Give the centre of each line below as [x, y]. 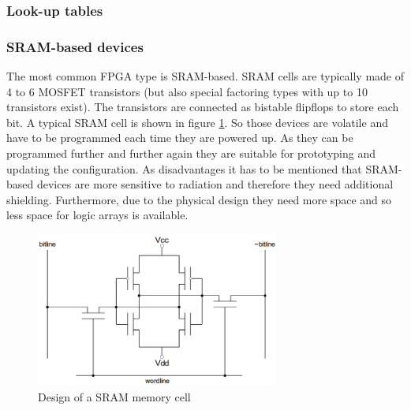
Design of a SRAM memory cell [114, 396]
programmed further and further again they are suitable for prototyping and [191, 153]
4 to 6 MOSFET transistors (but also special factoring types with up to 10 [187, 91]
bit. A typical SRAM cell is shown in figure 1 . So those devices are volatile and [197, 122]
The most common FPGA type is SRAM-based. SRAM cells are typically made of [205, 76]
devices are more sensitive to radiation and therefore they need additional [215, 184]
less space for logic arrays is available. [97, 215]
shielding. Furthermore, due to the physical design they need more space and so [199, 199]
